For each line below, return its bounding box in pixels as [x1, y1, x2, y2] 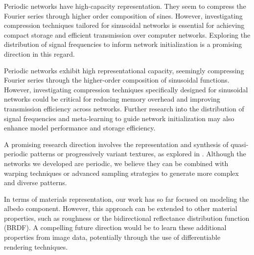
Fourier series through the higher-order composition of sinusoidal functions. [4, 75, 230, 85]
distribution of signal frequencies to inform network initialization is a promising [4, 39, 242, 49]
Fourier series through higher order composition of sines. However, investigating [4, 10, 243, 21]
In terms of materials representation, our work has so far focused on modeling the [4, 193, 249, 204]
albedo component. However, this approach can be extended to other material [4, 203, 237, 213]
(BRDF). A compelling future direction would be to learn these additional [4, 222, 227, 233]
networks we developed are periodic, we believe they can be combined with [4, 158, 229, 168]
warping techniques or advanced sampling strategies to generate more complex [4, 168, 239, 178]
